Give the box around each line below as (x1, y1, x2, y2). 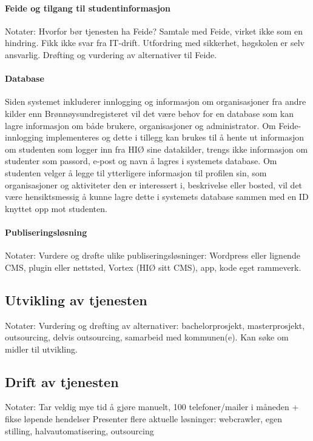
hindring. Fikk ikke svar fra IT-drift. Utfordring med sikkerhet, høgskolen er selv (5, 36, 305, 49)
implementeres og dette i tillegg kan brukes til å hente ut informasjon (45, 131, 305, 144)
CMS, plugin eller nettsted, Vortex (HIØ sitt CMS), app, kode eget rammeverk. (5, 260, 301, 273)
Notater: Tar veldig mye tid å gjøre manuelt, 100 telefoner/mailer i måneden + (5, 400, 299, 413)
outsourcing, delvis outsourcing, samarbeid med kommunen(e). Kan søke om (5, 331, 289, 343)
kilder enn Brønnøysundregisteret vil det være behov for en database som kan (5, 107, 294, 119)
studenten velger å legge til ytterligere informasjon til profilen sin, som (5, 166, 267, 179)
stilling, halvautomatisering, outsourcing (5, 424, 154, 437)
